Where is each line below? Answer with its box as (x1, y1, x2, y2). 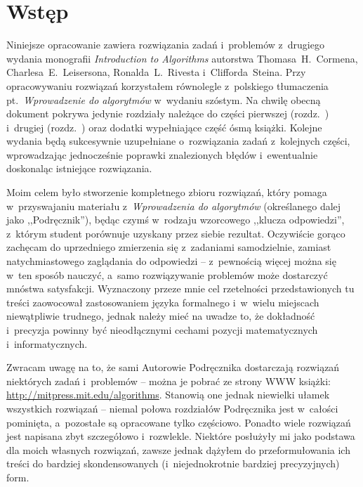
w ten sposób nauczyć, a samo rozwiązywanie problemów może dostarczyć (6, 267, 328, 282)
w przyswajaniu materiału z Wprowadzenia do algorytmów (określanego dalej (6, 198, 341, 213)
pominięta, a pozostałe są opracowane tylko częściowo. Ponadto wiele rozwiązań (6, 415, 351, 429)
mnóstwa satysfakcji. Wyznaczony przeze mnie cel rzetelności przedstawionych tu (6, 281, 355, 296)
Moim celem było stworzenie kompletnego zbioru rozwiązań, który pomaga (6, 185, 327, 200)
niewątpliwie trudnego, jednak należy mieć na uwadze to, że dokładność (6, 309, 315, 323)
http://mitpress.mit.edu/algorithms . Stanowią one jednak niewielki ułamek (6, 387, 330, 402)
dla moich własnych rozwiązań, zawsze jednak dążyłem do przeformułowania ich (6, 442, 350, 457)
